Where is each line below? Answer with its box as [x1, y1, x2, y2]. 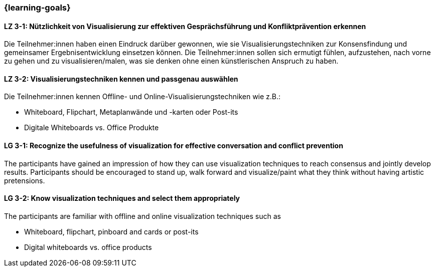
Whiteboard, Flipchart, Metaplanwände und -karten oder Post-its [24, 108, 238, 117]
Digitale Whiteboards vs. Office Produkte [24, 123, 159, 132]
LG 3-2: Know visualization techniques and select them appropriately [4, 194, 240, 203]
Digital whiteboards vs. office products [24, 242, 152, 251]
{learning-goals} [4, 3, 71, 13]
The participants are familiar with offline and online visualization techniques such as [4, 211, 281, 220]
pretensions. [4, 176, 45, 185]
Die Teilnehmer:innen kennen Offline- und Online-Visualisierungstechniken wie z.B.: [4, 92, 281, 101]
